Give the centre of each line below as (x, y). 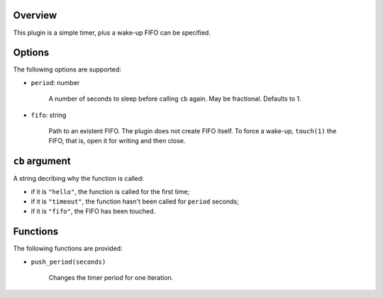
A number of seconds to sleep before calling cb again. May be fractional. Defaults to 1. (175, 99)
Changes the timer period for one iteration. (111, 278)
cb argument (42, 161)
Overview (35, 15)
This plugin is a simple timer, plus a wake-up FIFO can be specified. (112, 33)
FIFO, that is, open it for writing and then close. (117, 141)
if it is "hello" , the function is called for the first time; (110, 191)
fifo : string (49, 115)
